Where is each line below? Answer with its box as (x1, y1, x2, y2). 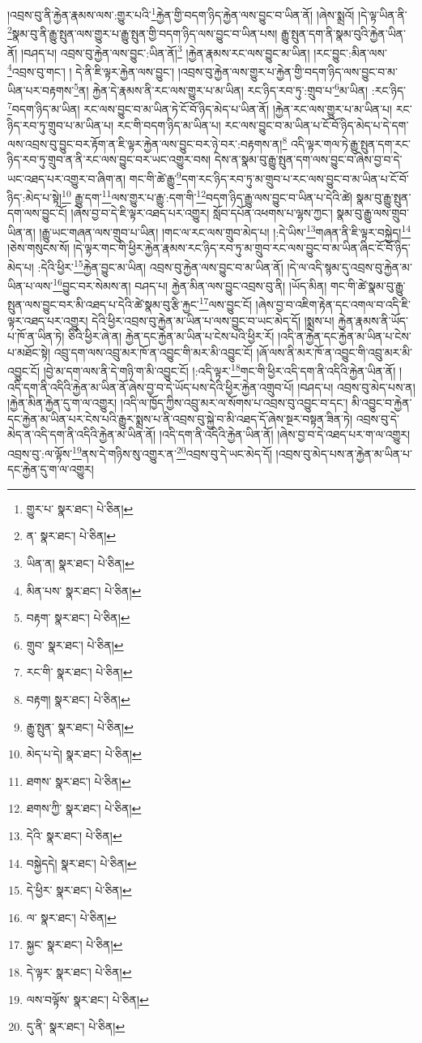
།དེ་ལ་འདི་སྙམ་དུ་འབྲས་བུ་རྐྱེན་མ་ (287, 258, 412, 275)
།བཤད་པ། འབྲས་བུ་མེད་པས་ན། (297, 378, 416, 395)
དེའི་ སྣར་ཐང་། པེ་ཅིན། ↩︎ (26, 827, 122, 843)
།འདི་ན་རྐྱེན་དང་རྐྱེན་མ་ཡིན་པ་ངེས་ (277, 328, 411, 345)
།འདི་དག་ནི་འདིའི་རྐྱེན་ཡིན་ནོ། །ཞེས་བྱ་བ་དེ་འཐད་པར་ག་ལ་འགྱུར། (159, 426, 411, 443)
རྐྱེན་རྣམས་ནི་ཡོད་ (338, 311, 408, 328)
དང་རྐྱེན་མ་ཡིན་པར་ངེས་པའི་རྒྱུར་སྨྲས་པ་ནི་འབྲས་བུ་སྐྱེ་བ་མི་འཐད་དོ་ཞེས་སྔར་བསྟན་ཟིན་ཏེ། (7, 410, 353, 427)
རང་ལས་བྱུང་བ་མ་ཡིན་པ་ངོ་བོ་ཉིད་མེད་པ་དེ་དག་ (224, 116, 409, 133)
